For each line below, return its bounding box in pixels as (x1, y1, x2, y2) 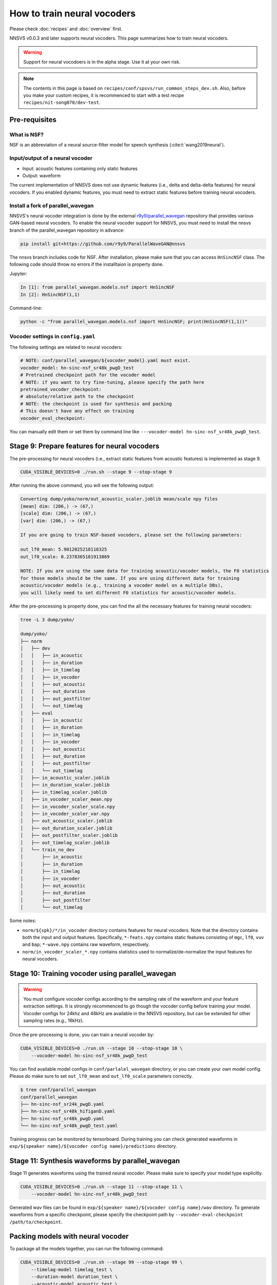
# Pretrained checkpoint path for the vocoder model (20, 372, 156, 378)
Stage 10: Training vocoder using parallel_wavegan (9, 969, 176, 978)
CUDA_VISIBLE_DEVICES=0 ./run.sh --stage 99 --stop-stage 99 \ (20, 1259, 183, 1265)
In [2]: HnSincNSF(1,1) (20, 291, 81, 298)
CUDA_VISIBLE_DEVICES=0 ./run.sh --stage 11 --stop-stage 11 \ (20, 1184, 183, 1190)
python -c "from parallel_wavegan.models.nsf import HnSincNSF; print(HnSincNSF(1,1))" (20, 319, 248, 324)
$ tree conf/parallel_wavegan (20, 1087, 96, 1093)
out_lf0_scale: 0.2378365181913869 (20, 554, 110, 560)
